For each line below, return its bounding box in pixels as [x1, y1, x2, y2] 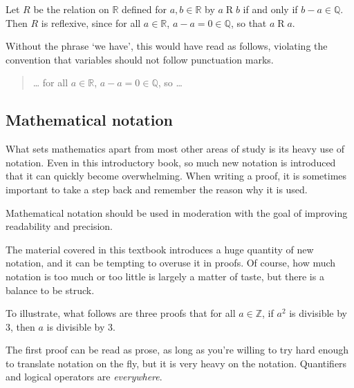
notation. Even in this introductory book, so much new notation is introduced [6, 155, 336, 169]
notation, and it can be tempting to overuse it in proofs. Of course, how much [6, 255, 336, 270]
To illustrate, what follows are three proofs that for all [6, 306, 236, 320]
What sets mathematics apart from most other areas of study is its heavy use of [6, 142, 345, 156]
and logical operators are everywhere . [6, 369, 162, 384]
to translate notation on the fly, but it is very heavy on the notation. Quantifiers [6, 356, 347, 370]
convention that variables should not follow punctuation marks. [6, 52, 274, 66]
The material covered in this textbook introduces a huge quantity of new [6, 242, 314, 256]
